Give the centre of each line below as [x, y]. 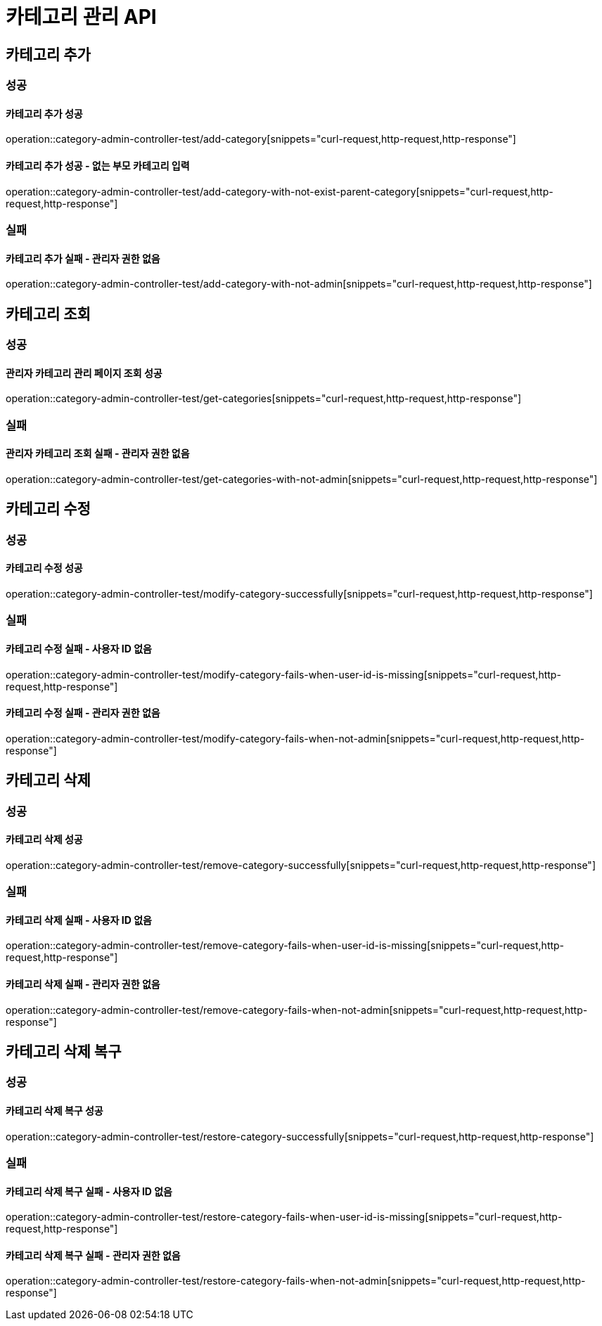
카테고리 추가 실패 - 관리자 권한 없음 [83, 258]
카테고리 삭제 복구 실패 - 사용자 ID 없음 [89, 1191]
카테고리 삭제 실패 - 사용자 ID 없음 [79, 920]
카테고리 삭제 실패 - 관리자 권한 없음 [83, 984]
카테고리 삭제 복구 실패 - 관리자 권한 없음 [93, 1255]
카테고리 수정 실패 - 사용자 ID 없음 [79, 648]
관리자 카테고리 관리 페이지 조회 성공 [84, 373]
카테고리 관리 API [81, 17]
